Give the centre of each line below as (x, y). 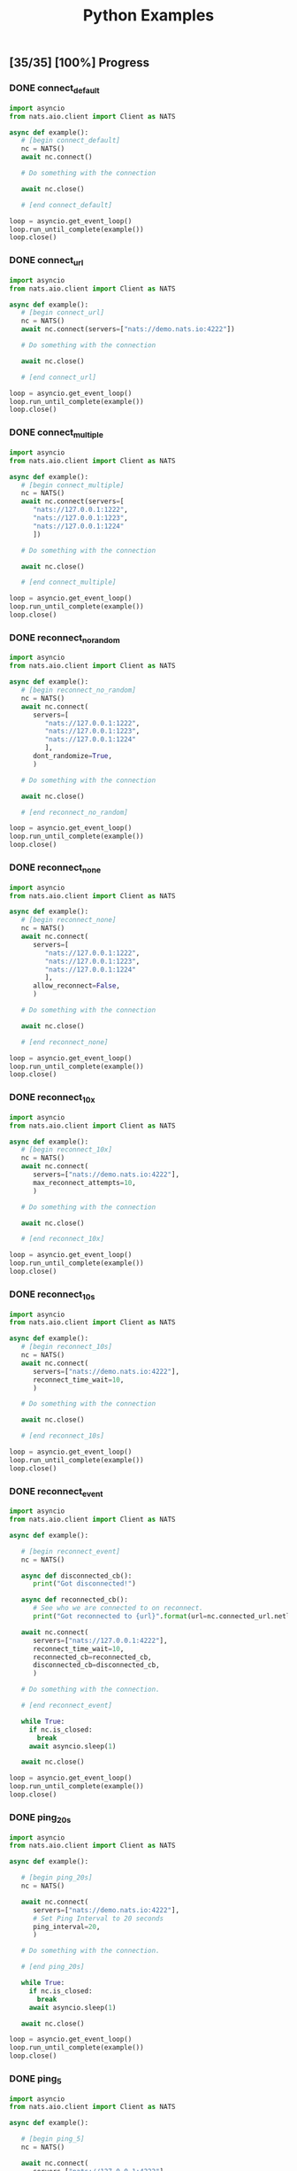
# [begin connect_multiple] (72, 485)
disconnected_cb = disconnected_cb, (96, 1665)
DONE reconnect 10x (52, 1098)
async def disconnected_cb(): (76, 1576)
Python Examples (148, 16)
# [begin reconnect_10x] (67, 1150)
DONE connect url (46, 261)
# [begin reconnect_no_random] (79, 690)
